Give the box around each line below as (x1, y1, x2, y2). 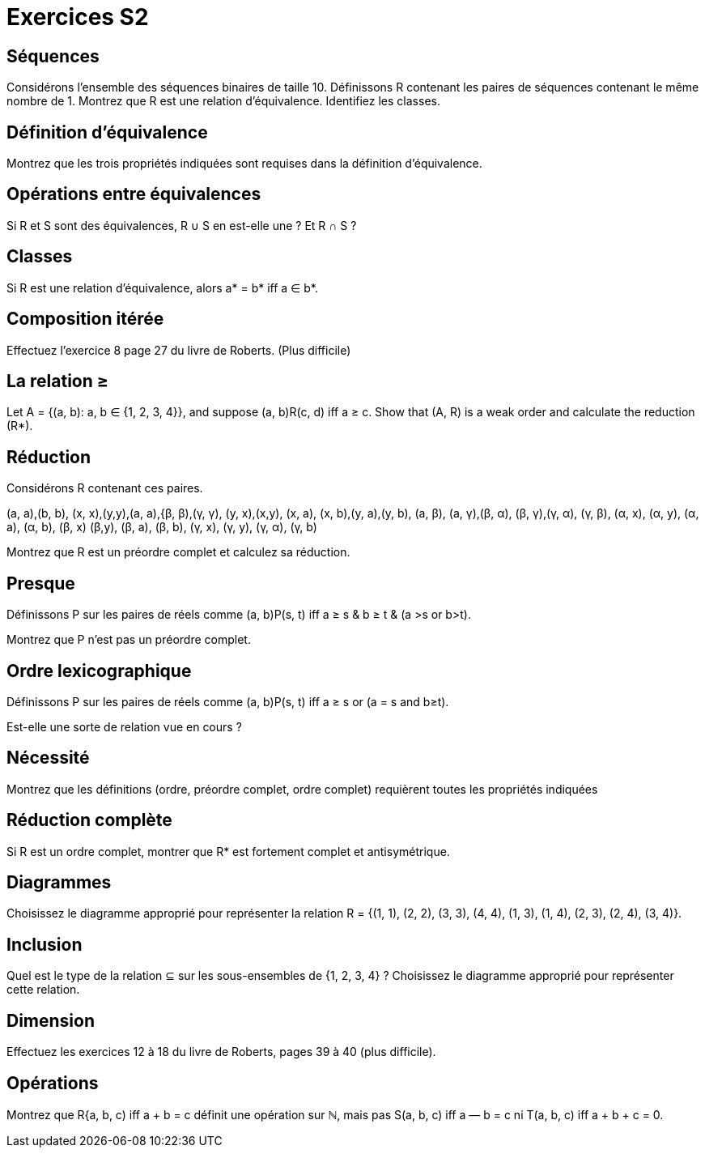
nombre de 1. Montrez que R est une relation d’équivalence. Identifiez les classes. (6, 94, 440, 109)
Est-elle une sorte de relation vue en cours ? (6, 719, 242, 734)
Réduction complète (6, 810, 172, 831)
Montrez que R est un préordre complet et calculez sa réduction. (6, 545, 350, 560)
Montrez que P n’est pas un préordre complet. (6, 632, 251, 647)
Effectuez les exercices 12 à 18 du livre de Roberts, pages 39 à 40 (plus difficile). (6, 1045, 436, 1059)
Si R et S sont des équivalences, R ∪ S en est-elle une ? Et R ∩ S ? (6, 218, 357, 232)
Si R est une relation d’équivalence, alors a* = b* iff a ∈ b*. (6, 280, 318, 295)
